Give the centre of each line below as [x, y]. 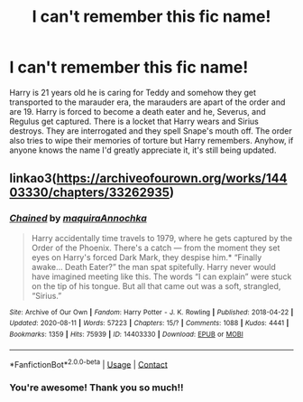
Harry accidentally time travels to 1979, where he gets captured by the [162, 238]
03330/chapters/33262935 [89, 193]
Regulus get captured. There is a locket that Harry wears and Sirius [134, 121]
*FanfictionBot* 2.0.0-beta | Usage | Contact [89, 363]
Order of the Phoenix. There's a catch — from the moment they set [156, 248]
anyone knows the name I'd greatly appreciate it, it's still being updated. [143, 150]
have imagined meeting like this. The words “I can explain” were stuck [161, 276]
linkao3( [33, 178]
